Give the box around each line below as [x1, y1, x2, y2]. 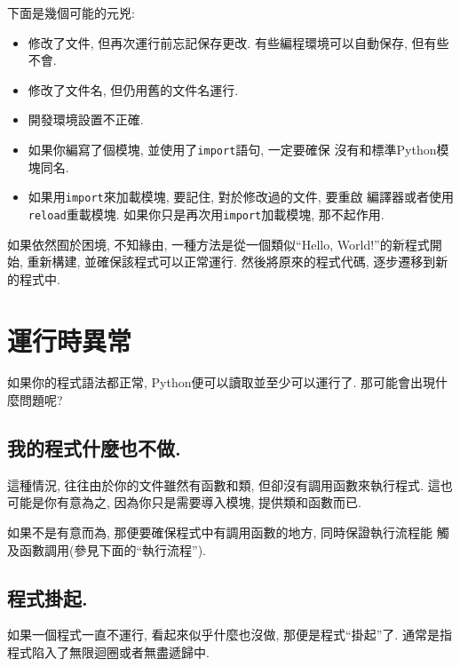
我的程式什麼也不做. [7, 434, 181, 462]
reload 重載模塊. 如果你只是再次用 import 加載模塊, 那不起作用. [28, 204, 385, 223]
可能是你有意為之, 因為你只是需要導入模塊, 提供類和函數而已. [7, 493, 361, 512]
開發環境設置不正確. [28, 110, 144, 129]
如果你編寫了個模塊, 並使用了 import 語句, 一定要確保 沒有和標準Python [28, 139, 437, 158]
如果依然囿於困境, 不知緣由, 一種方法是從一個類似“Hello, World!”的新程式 [7, 234, 430, 253]
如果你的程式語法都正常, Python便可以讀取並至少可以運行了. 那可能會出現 [7, 373, 436, 392]
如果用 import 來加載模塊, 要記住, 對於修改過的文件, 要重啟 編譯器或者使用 [28, 187, 455, 206]
